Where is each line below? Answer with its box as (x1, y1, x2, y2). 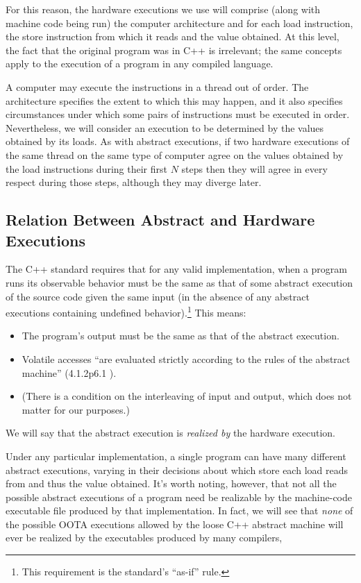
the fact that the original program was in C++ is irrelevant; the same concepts (6, 42, 342, 57)
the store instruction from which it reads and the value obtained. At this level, (6, 29, 339, 44)
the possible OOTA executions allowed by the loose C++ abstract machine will (6, 516, 344, 531)
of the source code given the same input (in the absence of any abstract (6, 289, 310, 303)
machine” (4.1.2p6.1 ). (22, 365, 117, 380)
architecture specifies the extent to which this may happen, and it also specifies (6, 93, 343, 108)
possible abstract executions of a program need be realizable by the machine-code (6, 489, 352, 504)
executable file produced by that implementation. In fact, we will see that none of (6, 503, 353, 518)
